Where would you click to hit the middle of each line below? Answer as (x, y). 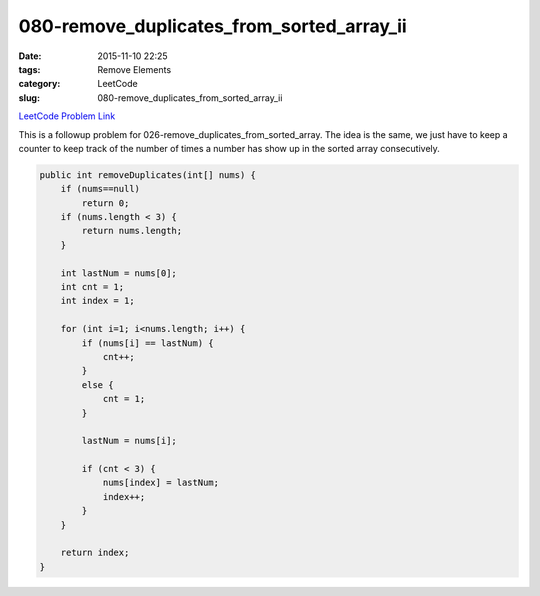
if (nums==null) (100, 189)
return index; (95, 553)
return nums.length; (132, 231)
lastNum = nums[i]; (129, 441)
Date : (30, 56)
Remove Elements (134, 69)
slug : (29, 97)
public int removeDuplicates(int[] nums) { (148, 174)
